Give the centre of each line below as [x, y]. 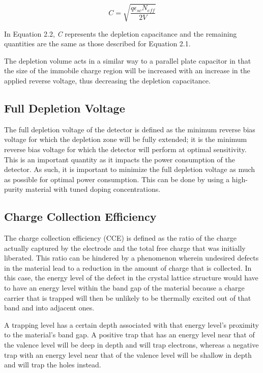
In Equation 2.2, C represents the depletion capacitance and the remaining [121, 33]
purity [14, 189]
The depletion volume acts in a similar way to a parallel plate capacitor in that [128, 60]
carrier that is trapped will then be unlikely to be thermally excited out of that [128, 297]
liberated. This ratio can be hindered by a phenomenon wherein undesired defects [131, 258]
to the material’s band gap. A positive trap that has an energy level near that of [129, 335]
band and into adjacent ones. [49, 308]
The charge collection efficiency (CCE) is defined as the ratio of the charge [120, 238]
